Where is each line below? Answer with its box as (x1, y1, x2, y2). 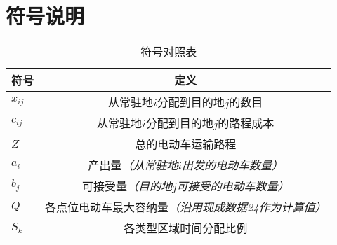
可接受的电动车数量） (176, 178, 289, 195)
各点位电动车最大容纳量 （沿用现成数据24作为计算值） (45, 199, 326, 216)
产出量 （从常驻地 (88, 157, 178, 174)
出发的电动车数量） (181, 157, 283, 174)
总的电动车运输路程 (135, 136, 237, 153)
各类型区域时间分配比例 (124, 220, 248, 237)
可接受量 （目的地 (81, 178, 172, 195)
